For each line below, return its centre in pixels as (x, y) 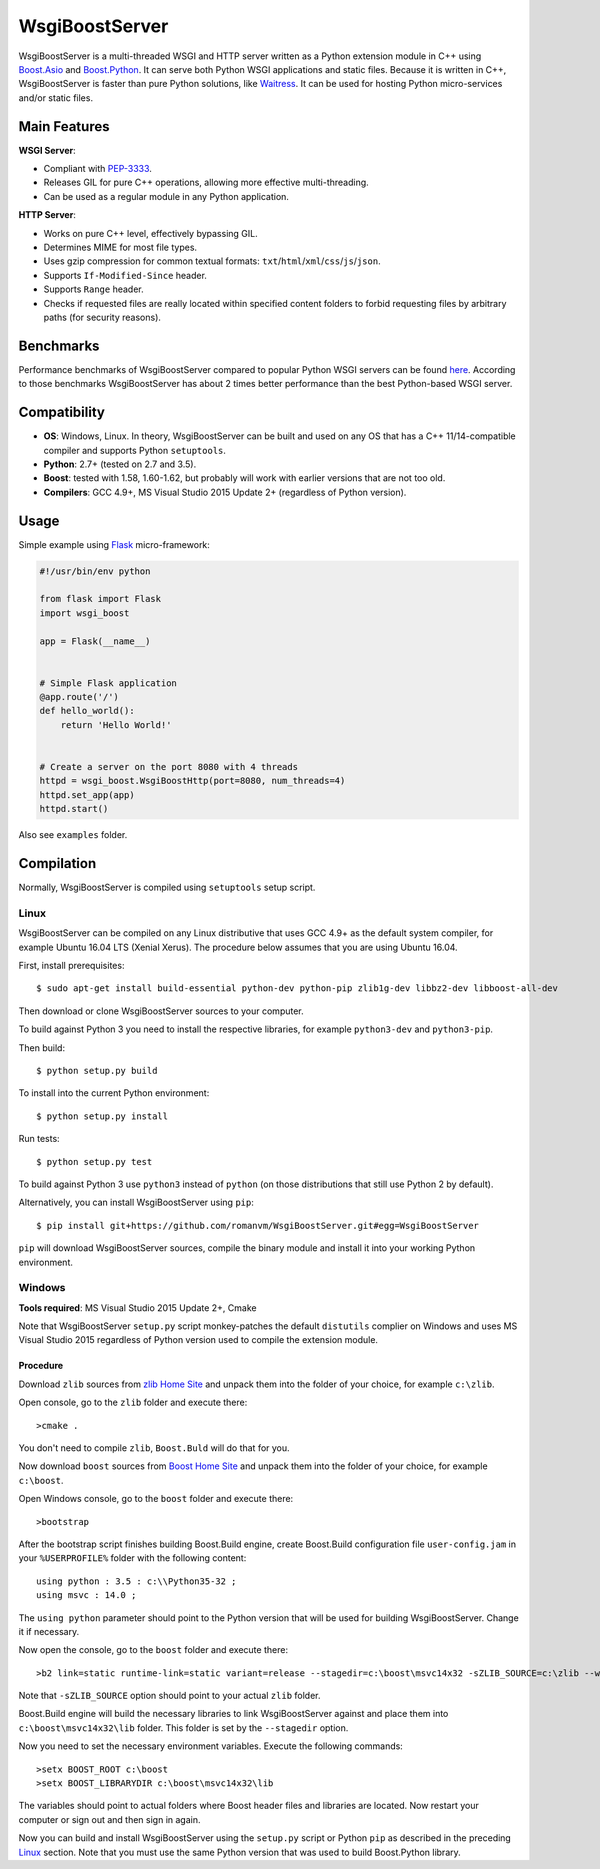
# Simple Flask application (108, 683)
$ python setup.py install (102, 1116)
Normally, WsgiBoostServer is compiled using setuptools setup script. (167, 887)
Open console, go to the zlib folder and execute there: (133, 1402)
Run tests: (39, 1139)
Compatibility (61, 412)
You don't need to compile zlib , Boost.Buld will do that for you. (154, 1447)
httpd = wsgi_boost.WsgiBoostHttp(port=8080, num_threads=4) (192, 781)
